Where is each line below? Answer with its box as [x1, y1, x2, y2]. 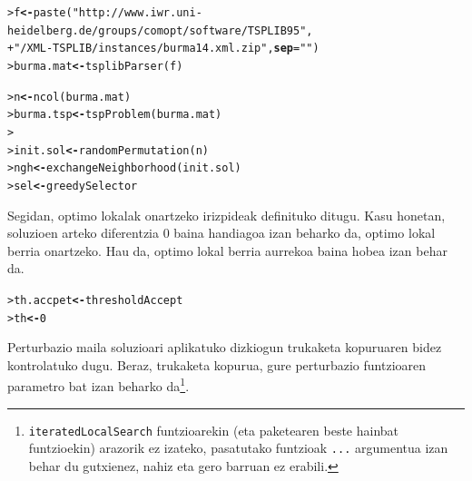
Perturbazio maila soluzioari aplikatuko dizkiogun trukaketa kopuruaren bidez [7, 338, 442, 357]
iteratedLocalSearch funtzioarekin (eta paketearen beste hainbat [28, 420, 399, 439]
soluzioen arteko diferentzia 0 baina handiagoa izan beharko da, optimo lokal [7, 223, 436, 242]
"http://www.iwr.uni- [72, 6, 202, 19]
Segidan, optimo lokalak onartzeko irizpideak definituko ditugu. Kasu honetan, [7, 205, 446, 224]
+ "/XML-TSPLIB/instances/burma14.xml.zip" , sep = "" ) [7, 42, 320, 55]
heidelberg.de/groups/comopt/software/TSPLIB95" [7, 24, 307, 37]
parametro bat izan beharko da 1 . [7, 374, 190, 396]
